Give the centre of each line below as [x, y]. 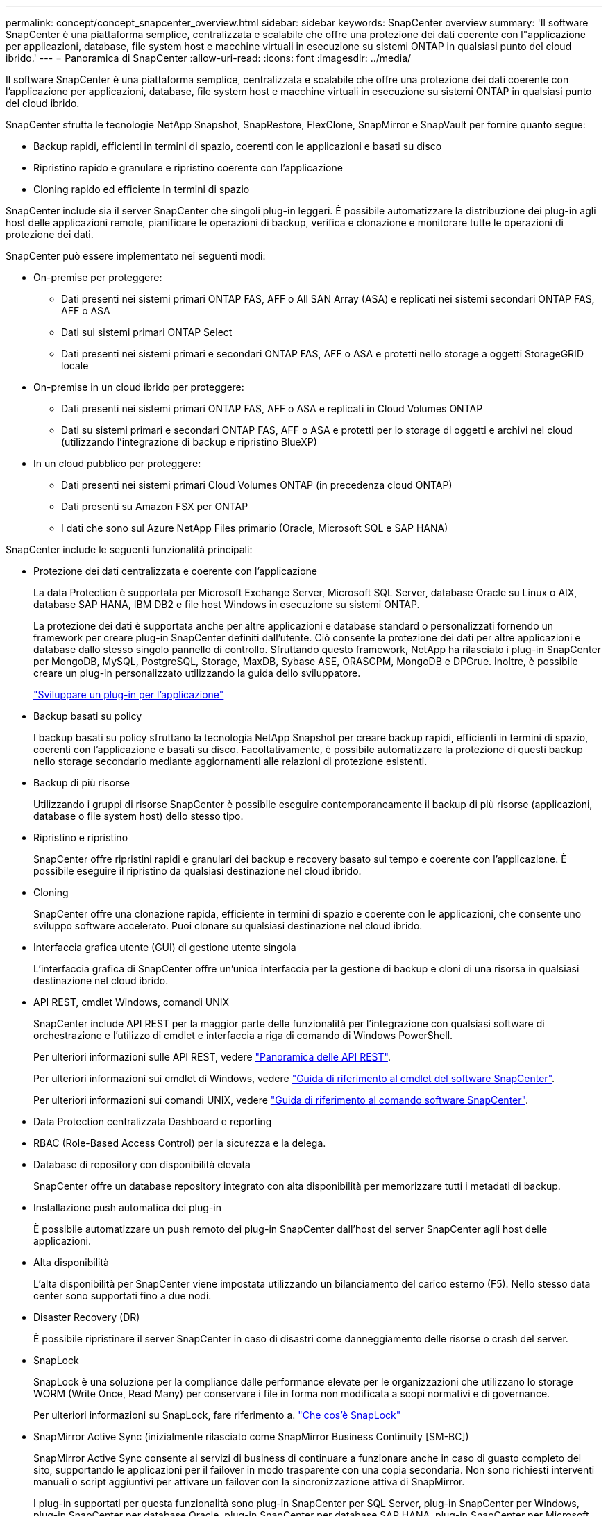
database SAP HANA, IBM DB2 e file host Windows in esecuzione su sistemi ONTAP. [227, 604]
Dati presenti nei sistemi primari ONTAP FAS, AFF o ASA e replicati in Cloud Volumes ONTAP [272, 409]
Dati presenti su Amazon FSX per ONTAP [155, 506]
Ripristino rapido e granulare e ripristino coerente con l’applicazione [188, 168]
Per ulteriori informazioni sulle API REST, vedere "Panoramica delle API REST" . [212, 1057]
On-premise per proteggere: [98, 277]
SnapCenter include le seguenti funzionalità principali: [129, 549]
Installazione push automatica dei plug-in [127, 1207]
